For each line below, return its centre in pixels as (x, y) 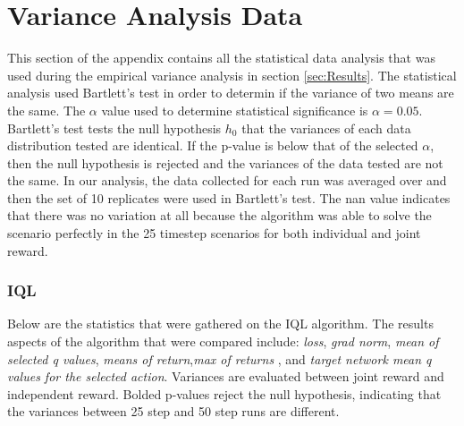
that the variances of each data (326, 128)
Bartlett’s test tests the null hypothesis (114, 128)
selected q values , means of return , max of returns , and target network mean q (219, 358)
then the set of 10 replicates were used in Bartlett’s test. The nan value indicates (229, 197)
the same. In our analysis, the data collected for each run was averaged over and (227, 180)
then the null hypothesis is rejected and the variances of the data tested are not (225, 162)
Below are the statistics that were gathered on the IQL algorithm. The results (220, 324)
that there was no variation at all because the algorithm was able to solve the (219, 215)
